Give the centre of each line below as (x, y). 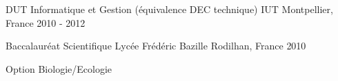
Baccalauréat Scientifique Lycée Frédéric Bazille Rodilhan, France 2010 (156, 46)
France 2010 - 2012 (46, 22)
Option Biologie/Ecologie (59, 68)
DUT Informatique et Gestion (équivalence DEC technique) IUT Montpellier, (169, 9)
